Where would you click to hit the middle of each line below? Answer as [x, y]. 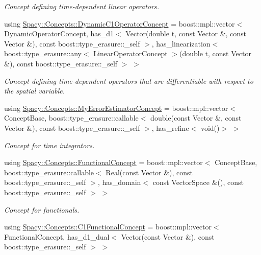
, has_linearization [181, 43]
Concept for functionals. [42, 209]
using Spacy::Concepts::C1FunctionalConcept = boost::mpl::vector [108, 227]
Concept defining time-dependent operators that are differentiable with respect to [129, 80]
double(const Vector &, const [196, 118]
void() [210, 127]
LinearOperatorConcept [130, 53]
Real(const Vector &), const [149, 172]
